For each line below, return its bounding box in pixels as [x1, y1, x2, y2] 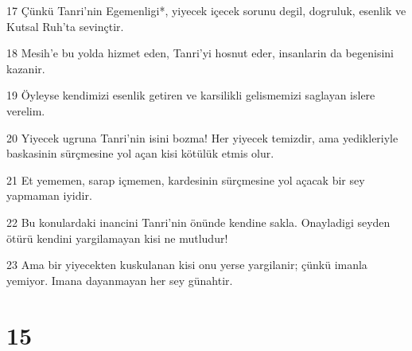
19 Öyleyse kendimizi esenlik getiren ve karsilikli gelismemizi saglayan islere [6, 87, 375, 103]
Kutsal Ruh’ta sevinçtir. [6, 18, 124, 34]
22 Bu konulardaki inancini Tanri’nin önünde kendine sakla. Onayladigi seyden [6, 213, 391, 230]
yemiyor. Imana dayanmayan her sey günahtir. [6, 271, 233, 288]
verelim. [6, 102, 45, 119]
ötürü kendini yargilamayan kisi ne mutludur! [6, 229, 228, 246]
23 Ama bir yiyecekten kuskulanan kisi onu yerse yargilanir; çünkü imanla [6, 256, 367, 273]
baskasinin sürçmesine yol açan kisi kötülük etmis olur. [6, 145, 274, 162]
